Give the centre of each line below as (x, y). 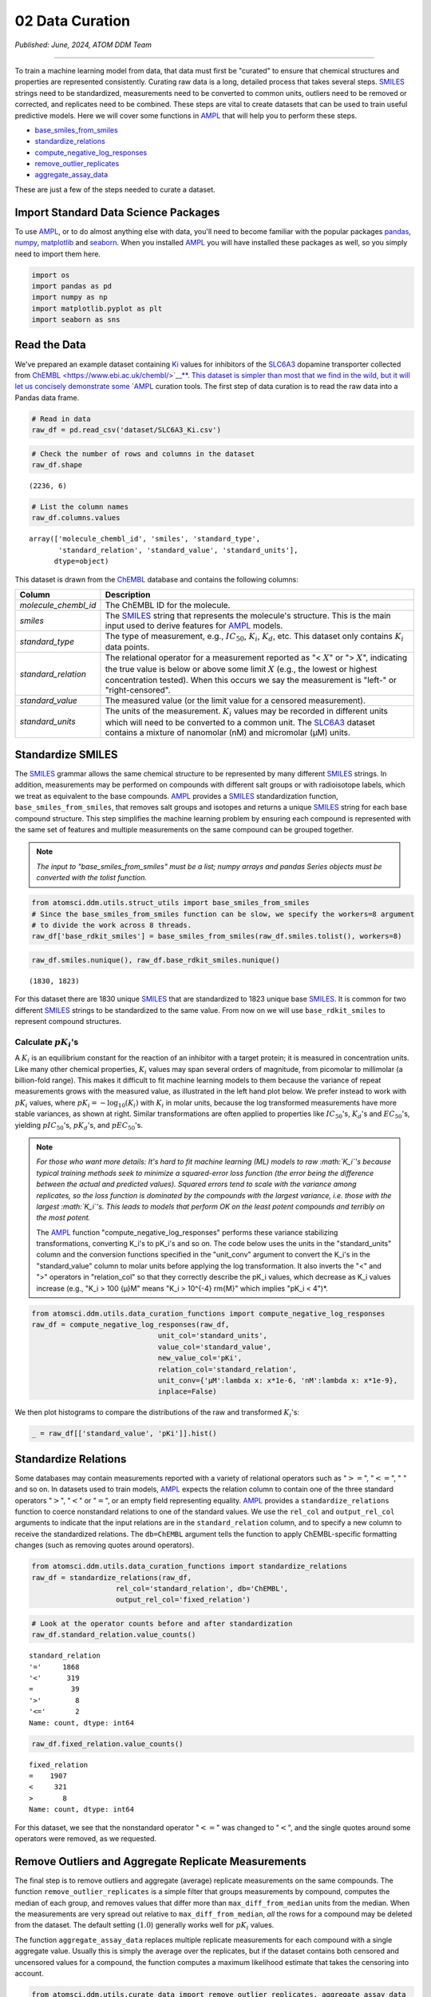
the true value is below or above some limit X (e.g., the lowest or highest (241, 669)
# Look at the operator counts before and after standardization (162, 1623)
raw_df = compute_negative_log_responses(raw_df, (130, 1325)
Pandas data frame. (47, 397)
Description (128, 595)
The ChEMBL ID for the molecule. (168, 605)
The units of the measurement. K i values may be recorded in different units (247, 712)
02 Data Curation (73, 21)
